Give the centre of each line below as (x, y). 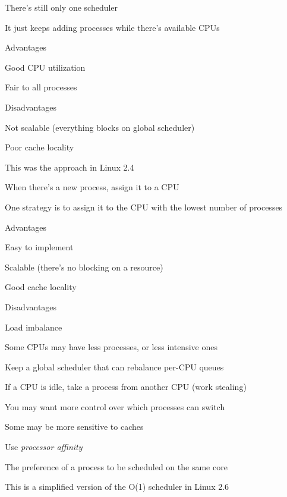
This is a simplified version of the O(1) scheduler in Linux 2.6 (117, 487)
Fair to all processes (41, 87)
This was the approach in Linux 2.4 (70, 167)
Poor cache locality (40, 147)
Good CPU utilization (45, 67)
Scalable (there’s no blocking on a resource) (84, 267)
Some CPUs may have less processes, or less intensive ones (111, 347)
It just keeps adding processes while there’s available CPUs (112, 27)
